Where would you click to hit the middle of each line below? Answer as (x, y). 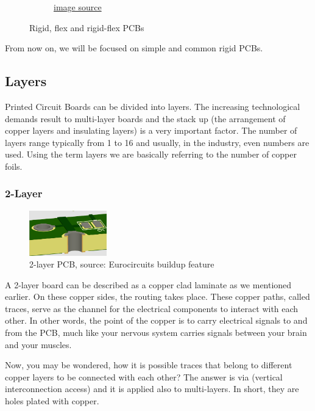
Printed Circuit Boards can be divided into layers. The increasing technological (153, 106)
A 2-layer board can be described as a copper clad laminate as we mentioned (148, 284)
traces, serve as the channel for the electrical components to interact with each (152, 308)
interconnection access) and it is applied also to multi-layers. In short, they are (152, 389)
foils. (14, 166)
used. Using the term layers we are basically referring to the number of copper (151, 154)
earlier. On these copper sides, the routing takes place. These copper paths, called (157, 296)
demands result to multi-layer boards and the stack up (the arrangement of (145, 118)
